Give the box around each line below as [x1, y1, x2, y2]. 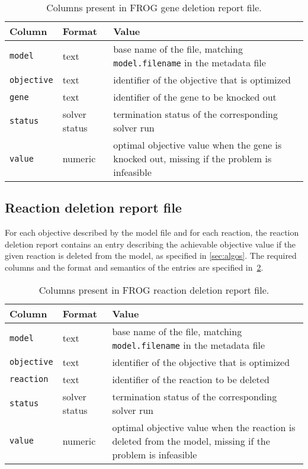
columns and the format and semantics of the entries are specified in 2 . [5, 261, 264, 273]
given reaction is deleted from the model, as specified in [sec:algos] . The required [5, 249, 297, 262]
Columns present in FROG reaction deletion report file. [38, 282, 269, 297]
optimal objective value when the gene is [113, 138, 282, 152]
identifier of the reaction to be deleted [112, 372, 269, 386]
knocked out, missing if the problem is [113, 152, 272, 165]
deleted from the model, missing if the [112, 433, 270, 448]
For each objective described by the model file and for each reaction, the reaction [5, 226, 299, 239]
